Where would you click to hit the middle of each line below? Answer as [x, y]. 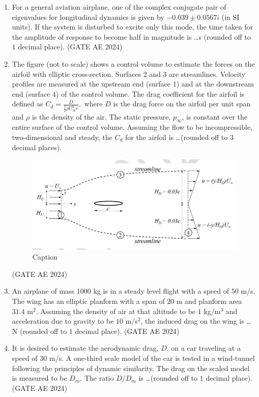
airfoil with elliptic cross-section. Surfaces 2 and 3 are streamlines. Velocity [129, 74]
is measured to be [39, 378]
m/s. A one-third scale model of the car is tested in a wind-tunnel [152, 358]
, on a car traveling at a [204, 348]
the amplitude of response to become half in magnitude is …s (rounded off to [131, 36]
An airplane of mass [43, 291]
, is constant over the [215, 116]
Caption [45, 257]
